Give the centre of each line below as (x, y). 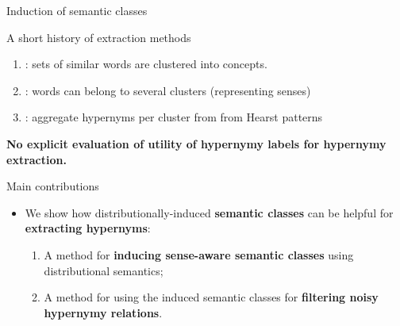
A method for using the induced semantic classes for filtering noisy (211, 297)
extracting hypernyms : (88, 228)
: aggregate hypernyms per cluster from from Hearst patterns (174, 117)
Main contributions (53, 186)
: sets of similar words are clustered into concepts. (146, 64)
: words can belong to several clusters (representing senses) (168, 90)
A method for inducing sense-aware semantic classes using (199, 254)
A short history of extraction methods (99, 37)
